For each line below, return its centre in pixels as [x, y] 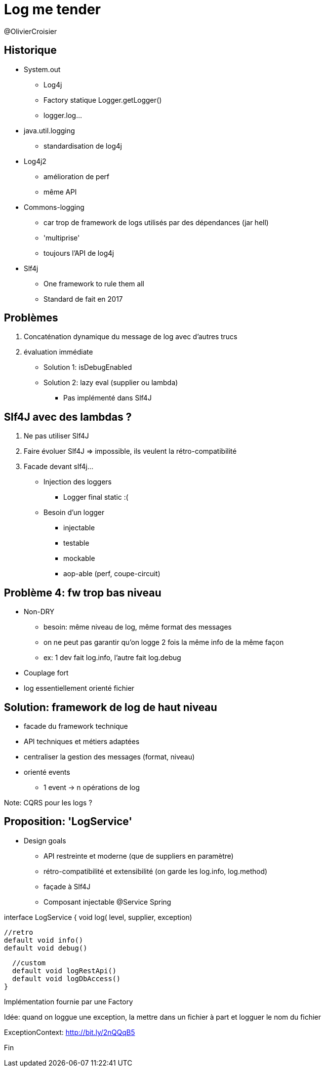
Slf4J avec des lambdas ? [68, 417]
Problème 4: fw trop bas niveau [83, 593]
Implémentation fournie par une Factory [69, 1001]
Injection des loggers [78, 482]
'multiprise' [62, 238]
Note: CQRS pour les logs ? [48, 802]
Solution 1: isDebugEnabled [88, 367]
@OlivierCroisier [30, 31]
